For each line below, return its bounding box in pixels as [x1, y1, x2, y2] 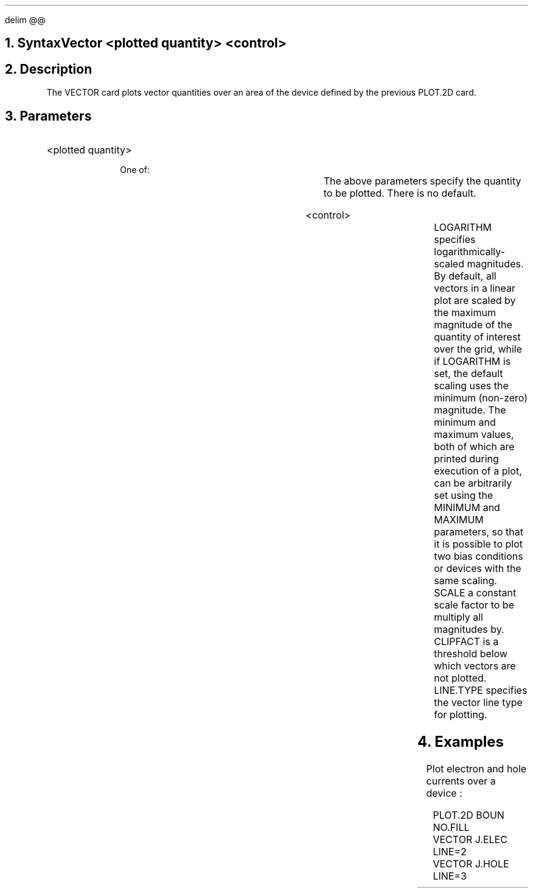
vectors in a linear [434, 282, 516, 295]
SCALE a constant [434, 587, 517, 599]
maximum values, [434, 428, 514, 441]
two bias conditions [434, 550, 523, 563]
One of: [120, 164, 150, 175]
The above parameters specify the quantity [323, 175, 521, 188]
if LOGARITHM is [434, 355, 511, 368]
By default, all [434, 270, 496, 283]
